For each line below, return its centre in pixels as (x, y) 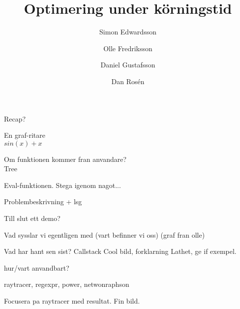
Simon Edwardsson (128, 32)
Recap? (15, 118)
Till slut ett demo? (32, 218)
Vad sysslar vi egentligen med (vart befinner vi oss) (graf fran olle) (105, 234)
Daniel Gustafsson (128, 65)
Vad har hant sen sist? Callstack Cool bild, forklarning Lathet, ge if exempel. (120, 251)
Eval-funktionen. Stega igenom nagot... (62, 185)
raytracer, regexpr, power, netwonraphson (67, 284)
